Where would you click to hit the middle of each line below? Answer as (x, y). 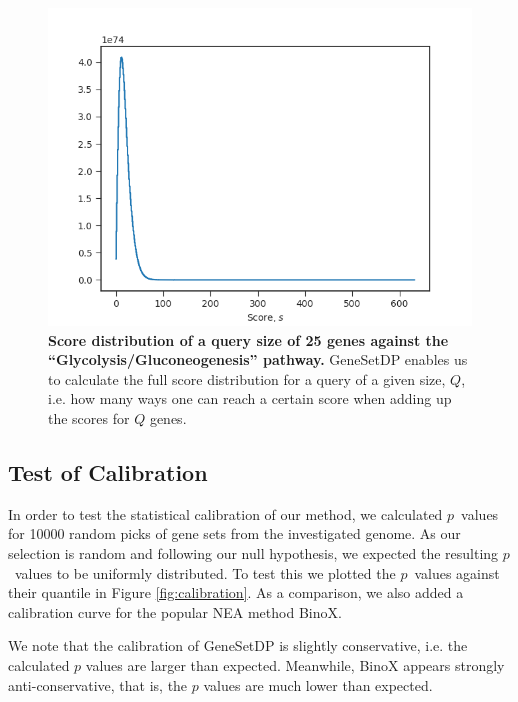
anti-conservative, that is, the (98, 684)
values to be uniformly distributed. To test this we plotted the (205, 572)
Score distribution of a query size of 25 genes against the (248, 339)
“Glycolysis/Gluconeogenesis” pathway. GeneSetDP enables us (258, 359)
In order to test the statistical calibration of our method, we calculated (225, 513)
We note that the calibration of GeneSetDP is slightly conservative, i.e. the (238, 645)
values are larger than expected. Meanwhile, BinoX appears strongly (295, 664)
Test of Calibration (108, 471)
